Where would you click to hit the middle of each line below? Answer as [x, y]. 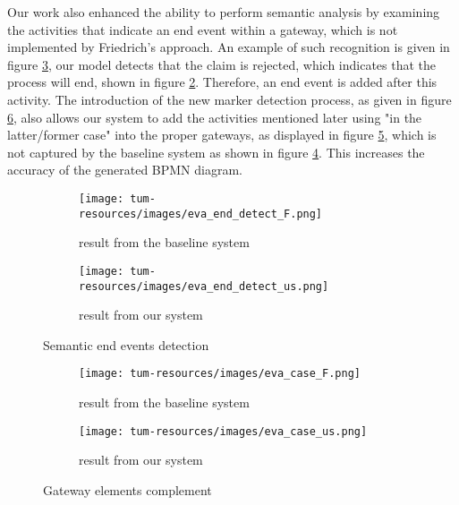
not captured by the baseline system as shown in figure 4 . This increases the [216, 152]
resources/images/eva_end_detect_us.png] [204, 286]
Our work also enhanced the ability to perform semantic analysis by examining [224, 12]
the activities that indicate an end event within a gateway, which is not [203, 29]
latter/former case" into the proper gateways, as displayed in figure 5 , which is [222, 135]
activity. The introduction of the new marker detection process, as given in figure [229, 99]
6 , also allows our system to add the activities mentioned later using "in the [215, 117]
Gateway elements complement [127, 489]
